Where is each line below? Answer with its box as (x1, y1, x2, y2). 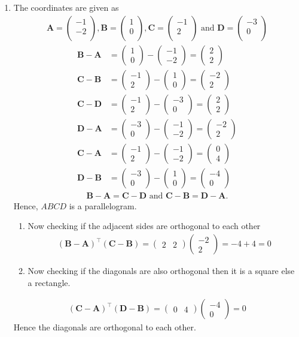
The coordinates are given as (13, 1, 119, 13)
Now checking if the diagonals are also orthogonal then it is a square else (28, 264, 295, 277)
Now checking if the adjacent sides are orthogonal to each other (28, 219, 261, 232)
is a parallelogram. (69, 199, 137, 212)
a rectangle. (28, 276, 71, 288)
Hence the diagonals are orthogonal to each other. (13, 321, 196, 333)
